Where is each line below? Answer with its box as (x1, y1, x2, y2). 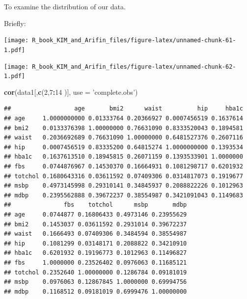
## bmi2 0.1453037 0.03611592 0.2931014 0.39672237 (4, 220, 187, 228)
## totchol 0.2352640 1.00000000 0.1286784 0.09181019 (4, 269, 187, 276)
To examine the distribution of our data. (4, 1, 126, 11)
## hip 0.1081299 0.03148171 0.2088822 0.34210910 (4, 240, 187, 247)
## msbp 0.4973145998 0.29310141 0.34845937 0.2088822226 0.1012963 (4, 182, 243, 190)
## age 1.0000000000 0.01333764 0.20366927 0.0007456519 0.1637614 (4, 115, 243, 122)
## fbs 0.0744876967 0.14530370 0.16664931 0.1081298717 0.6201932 (4, 163, 243, 170)
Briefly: (4, 18, 26, 28)
